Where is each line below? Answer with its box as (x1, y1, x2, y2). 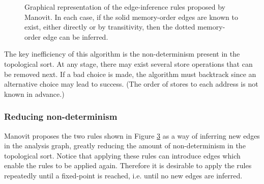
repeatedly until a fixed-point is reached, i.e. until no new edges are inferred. (4, 170, 243, 180)
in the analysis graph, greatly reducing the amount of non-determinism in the (4, 140, 246, 151)
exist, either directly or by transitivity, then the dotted (24, 21, 195, 32)
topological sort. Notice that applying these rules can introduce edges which (4, 150, 241, 161)
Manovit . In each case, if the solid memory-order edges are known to (24, 11, 238, 22)
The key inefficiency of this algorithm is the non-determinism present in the (4, 48, 240, 59)
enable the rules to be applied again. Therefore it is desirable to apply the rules (4, 160, 252, 171)
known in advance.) (4, 88, 65, 99)
